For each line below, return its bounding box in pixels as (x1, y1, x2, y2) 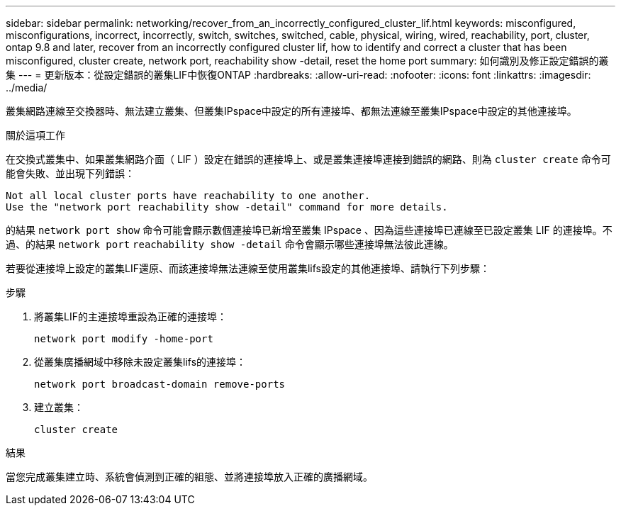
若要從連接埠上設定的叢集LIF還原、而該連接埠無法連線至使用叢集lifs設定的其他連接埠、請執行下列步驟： (6, 262, 490, 274)
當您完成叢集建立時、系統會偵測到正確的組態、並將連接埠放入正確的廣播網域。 (6, 471, 373, 483)
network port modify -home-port (34, 333, 213, 344)
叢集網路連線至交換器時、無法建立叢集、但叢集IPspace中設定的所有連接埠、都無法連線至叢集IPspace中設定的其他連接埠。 (6, 105, 577, 117)
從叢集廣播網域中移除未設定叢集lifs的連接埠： (34, 356, 247, 368)
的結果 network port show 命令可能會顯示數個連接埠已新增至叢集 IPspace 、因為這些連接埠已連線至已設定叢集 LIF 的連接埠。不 (6, 224, 612, 236)
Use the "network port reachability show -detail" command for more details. (6, 201, 448, 213)
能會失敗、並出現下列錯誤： (6, 167, 135, 179)
